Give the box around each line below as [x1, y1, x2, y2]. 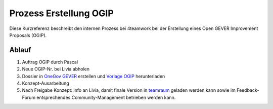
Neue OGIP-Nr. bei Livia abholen [22, 66, 90, 72]
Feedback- [237, 87, 259, 93]
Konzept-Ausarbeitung [22, 80, 69, 86]
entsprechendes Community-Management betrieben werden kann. [36, 94, 176, 100]
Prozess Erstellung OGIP [9, 8, 114, 19]
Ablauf [9, 46, 31, 54]
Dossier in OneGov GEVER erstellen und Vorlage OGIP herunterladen [22, 73, 165, 79]
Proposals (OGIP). [9, 32, 47, 38]
